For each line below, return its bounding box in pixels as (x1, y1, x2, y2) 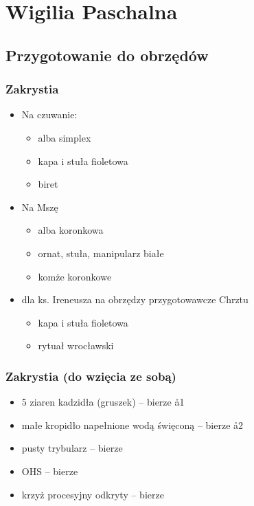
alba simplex (38, 130, 91, 144)
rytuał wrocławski (38, 338, 114, 353)
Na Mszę (21, 199, 58, 214)
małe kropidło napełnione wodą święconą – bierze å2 (21, 417, 244, 432)
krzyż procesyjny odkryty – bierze (21, 487, 164, 501)
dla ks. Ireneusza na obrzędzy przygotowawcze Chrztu (21, 292, 249, 307)
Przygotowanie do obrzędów (5, 44, 209, 65)
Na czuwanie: (21, 107, 78, 122)
